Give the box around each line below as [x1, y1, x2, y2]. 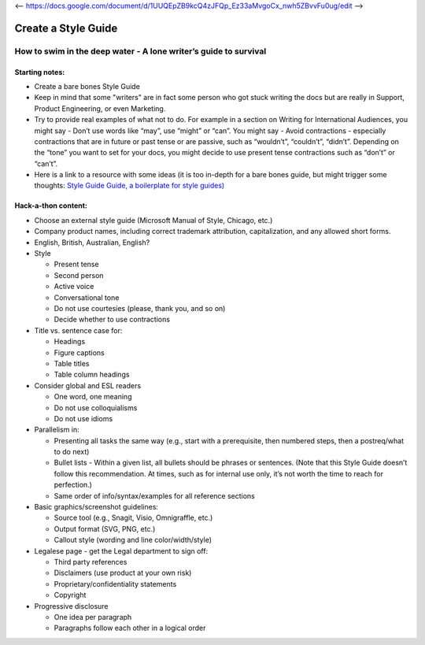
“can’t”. [34, 158, 58, 169]
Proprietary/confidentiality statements [54, 579, 177, 588]
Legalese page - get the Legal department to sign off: [34, 546, 209, 555]
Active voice [54, 282, 94, 291]
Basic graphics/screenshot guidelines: [34, 502, 159, 512]
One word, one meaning [54, 392, 132, 402]
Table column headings [54, 370, 130, 380]
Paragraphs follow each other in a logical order [54, 623, 206, 633]
